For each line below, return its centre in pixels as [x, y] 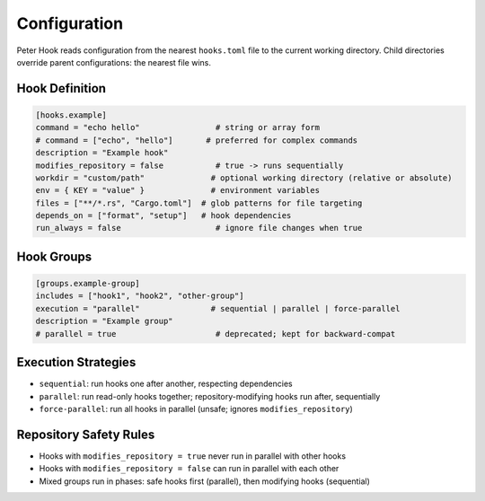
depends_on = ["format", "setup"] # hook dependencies [163, 216]
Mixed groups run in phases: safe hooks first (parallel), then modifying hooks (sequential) [204, 481]
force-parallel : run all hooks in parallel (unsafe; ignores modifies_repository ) [196, 409]
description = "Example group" [105, 321]
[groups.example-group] [88, 284]
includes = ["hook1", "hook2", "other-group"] [140, 296]
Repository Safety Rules [86, 434]
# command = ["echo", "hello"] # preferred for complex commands [197, 140]
